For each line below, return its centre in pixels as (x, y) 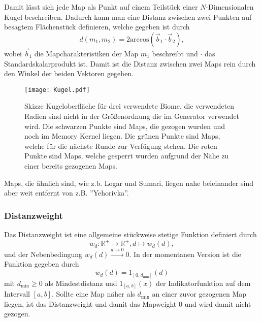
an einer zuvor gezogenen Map (199, 294)
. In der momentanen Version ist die (185, 254)
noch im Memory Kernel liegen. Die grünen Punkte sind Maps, (122, 136)
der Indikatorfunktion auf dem (203, 283)
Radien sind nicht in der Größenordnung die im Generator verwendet (132, 116)
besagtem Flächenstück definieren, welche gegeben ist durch (97, 27)
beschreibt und (175, 53)
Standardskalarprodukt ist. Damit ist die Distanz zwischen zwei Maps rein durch (130, 63)
